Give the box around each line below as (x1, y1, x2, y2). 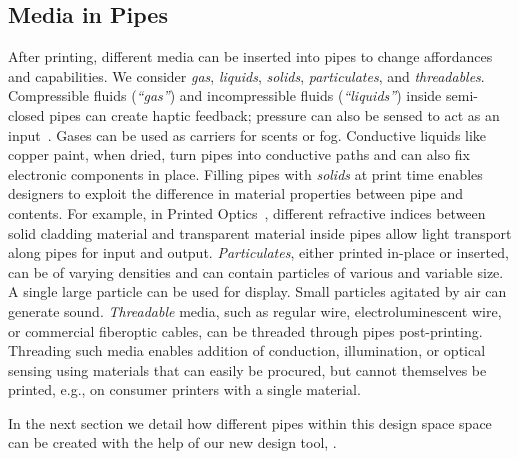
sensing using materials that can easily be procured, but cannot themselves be (8, 359, 487, 380)
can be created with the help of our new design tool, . (8, 432, 337, 453)
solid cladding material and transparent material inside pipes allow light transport (8, 222, 512, 243)
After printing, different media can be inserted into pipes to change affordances (8, 46, 493, 67)
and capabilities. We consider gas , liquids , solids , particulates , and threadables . (8, 65, 485, 86)
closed (8, 104, 45, 125)
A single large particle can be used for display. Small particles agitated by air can (8, 281, 507, 302)
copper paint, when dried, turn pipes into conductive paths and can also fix (8, 144, 471, 165)
